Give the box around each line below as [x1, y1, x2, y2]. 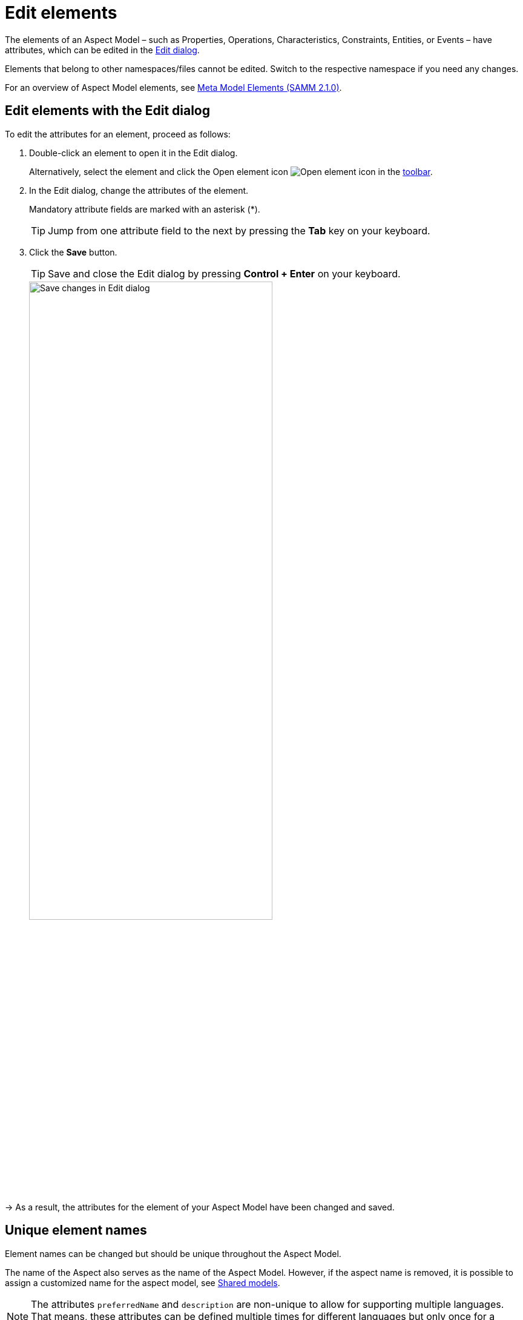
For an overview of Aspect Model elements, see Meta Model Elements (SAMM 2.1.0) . [5, 82, 342, 93]
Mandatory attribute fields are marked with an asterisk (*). [29, 203, 260, 214]
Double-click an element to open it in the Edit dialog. [29, 147, 238, 158]
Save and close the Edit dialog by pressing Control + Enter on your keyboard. [48, 267, 401, 280]
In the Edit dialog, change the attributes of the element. [29, 185, 249, 196]
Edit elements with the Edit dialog [5, 103, 211, 119]
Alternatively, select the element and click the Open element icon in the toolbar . [29, 166, 433, 177]
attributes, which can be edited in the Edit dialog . [5, 44, 200, 55]
